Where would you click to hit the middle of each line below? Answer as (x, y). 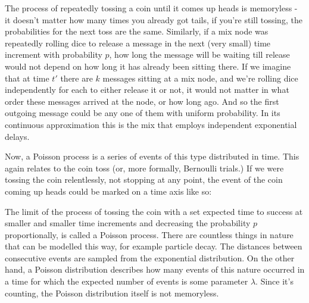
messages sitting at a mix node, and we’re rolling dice (200, 78)
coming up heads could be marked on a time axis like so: (108, 191)
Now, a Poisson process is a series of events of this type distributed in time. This (152, 156)
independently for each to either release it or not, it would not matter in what (147, 90)
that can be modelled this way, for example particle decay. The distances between (154, 246)
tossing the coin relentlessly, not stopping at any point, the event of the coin (144, 179)
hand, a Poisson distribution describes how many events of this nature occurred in (155, 269)
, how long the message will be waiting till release (199, 54)
